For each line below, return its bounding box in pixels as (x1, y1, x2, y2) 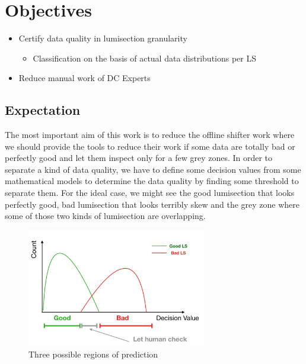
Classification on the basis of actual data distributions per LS (33, 51, 257, 64)
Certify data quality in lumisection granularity (18, 32, 187, 44)
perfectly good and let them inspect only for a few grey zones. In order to (5, 152, 273, 164)
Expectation (5, 101, 81, 119)
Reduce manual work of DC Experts (18, 72, 151, 84)
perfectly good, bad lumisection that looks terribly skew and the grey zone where (5, 198, 300, 210)
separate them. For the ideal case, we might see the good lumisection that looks (5, 186, 295, 199)
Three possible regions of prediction (28, 347, 158, 360)
